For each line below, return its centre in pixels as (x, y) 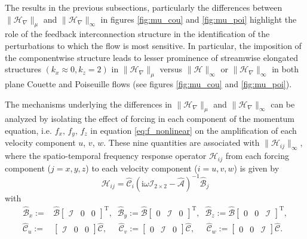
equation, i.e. (28, 130)
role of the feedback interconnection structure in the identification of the (137, 34)
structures (23, 69)
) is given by (257, 168)
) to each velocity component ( (142, 168)
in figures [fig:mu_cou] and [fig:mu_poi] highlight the (199, 19)
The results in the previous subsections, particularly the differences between (144, 7)
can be (283, 104)
